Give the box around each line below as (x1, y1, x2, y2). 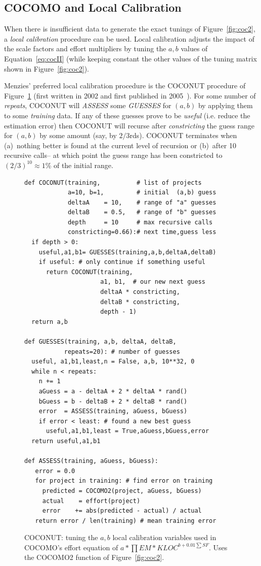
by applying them (198, 100, 253, 111)
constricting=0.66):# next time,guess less (67, 228, 216, 236)
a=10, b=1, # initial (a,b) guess (67, 189, 216, 196)
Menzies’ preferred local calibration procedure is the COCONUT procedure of (4, 80, 246, 91)
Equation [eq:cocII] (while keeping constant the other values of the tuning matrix (4, 53, 257, 63)
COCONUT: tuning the (24, 532, 98, 543)
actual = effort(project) (42, 497, 141, 505)
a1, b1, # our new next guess (100, 278, 205, 286)
